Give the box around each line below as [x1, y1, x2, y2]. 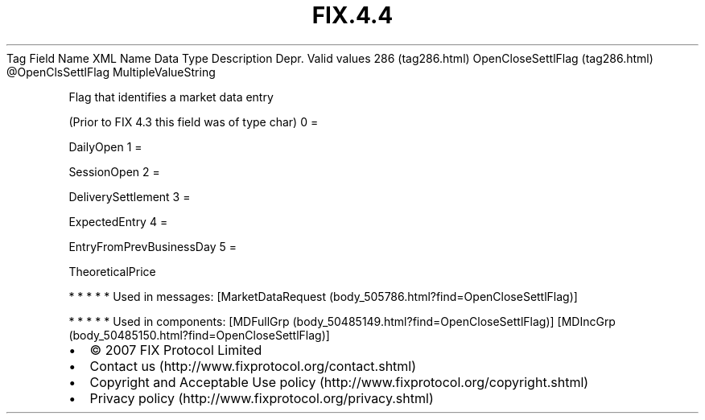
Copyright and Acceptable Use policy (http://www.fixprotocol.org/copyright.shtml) [89, 373, 589, 390]
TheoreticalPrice [68, 264, 156, 278]
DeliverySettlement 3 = [68, 189, 191, 204]
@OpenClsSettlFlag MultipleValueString [6, 64, 216, 79]
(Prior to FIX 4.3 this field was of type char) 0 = [68, 114, 319, 129]
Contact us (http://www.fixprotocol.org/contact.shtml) [89, 357, 417, 374]
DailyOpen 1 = [68, 139, 142, 154]
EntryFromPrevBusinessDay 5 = [68, 239, 237, 253]
